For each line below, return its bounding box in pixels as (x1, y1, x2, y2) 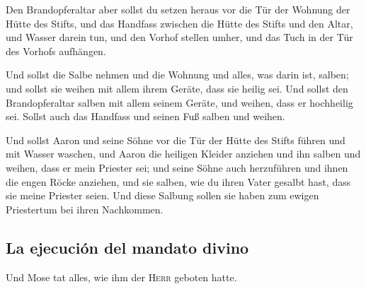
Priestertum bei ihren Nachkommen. (6, 201, 164, 216)
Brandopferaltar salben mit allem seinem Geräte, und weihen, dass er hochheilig (6, 95, 353, 110)
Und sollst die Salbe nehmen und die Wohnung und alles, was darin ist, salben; (6, 67, 349, 82)
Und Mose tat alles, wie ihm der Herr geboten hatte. (6, 269, 237, 284)
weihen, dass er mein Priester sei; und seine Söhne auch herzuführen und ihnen (6, 160, 348, 175)
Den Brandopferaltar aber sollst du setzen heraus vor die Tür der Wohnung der (6, 2, 350, 16)
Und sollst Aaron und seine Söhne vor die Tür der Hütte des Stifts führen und (6, 132, 345, 147)
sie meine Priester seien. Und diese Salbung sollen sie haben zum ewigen (6, 188, 319, 203)
